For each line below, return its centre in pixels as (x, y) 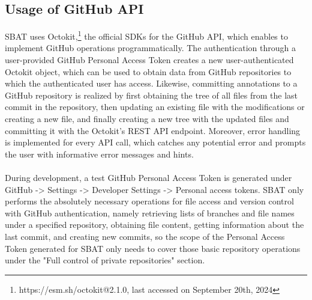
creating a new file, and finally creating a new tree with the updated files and (147, 119)
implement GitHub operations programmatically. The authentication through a (150, 48)
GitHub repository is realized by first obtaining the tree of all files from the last (151, 95)
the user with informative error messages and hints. (99, 154)
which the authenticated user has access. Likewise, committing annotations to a (151, 83)
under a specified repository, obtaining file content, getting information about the (154, 225)
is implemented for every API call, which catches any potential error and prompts (155, 142)
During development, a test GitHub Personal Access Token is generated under (148, 177)
